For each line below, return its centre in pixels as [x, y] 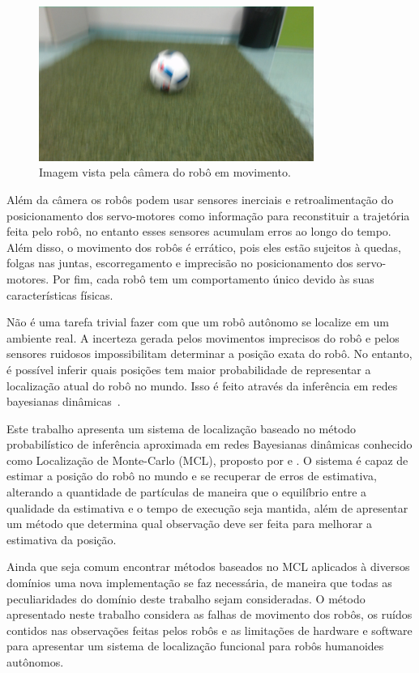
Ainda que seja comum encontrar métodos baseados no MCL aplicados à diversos [208, 567]
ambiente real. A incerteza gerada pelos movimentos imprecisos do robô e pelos [203, 337]
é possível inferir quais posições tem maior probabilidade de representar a [189, 369]
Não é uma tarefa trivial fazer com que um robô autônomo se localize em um [198, 322]
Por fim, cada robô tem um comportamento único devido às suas [213, 278]
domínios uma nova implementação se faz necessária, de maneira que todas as [199, 583]
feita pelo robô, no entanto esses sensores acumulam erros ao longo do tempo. [199, 231]
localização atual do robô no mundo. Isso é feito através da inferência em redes [202, 385]
